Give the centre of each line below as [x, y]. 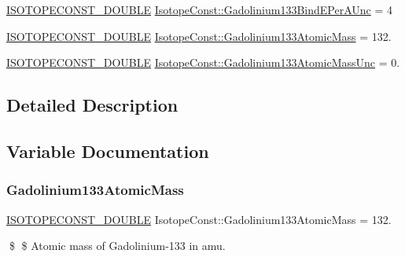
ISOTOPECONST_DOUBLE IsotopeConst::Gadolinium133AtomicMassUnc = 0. [203, 62]
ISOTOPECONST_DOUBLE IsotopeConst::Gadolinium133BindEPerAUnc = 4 [199, 9]
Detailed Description [92, 105]
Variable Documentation [108, 151]
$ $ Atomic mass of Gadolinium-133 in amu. [117, 246]
